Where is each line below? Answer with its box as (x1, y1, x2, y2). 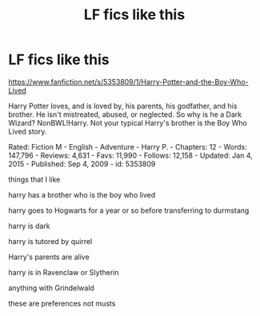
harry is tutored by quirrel (8, 236, 93, 246)
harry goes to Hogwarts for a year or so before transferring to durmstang (8, 206, 250, 215)
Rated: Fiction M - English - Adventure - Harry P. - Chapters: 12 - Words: (8, 142, 247, 151)
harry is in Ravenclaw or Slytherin (8, 267, 119, 277)
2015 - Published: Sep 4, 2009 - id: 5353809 (8, 158, 156, 169)
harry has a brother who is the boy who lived (8, 190, 156, 199)
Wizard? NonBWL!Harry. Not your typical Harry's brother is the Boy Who (8, 118, 248, 127)
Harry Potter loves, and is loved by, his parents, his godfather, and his (8, 101, 238, 110)
